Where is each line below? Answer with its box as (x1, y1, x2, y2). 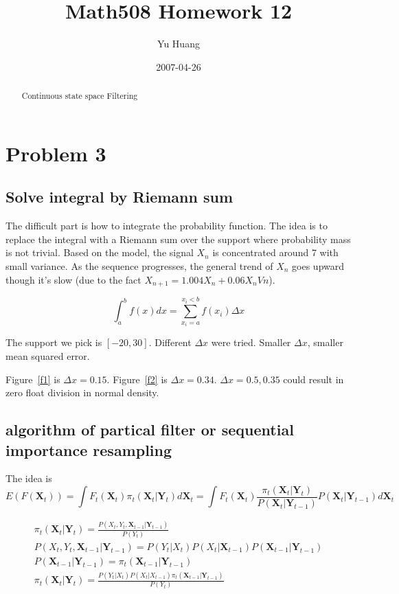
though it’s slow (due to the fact (5, 272, 141, 286)
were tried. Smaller (211, 335, 291, 350)
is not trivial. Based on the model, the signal (5, 245, 194, 260)
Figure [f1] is (5, 372, 60, 386)
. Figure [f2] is (106, 372, 168, 386)
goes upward (292, 258, 345, 273)
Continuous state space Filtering (21, 90, 138, 102)
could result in (283, 372, 344, 386)
